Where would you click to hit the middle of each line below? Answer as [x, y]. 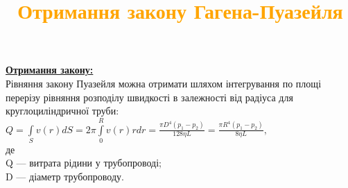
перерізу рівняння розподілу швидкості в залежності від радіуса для [149, 97]
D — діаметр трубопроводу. [65, 177]
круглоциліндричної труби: [62, 111]
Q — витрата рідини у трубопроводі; [84, 163]
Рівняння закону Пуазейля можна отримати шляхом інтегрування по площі [164, 83]
